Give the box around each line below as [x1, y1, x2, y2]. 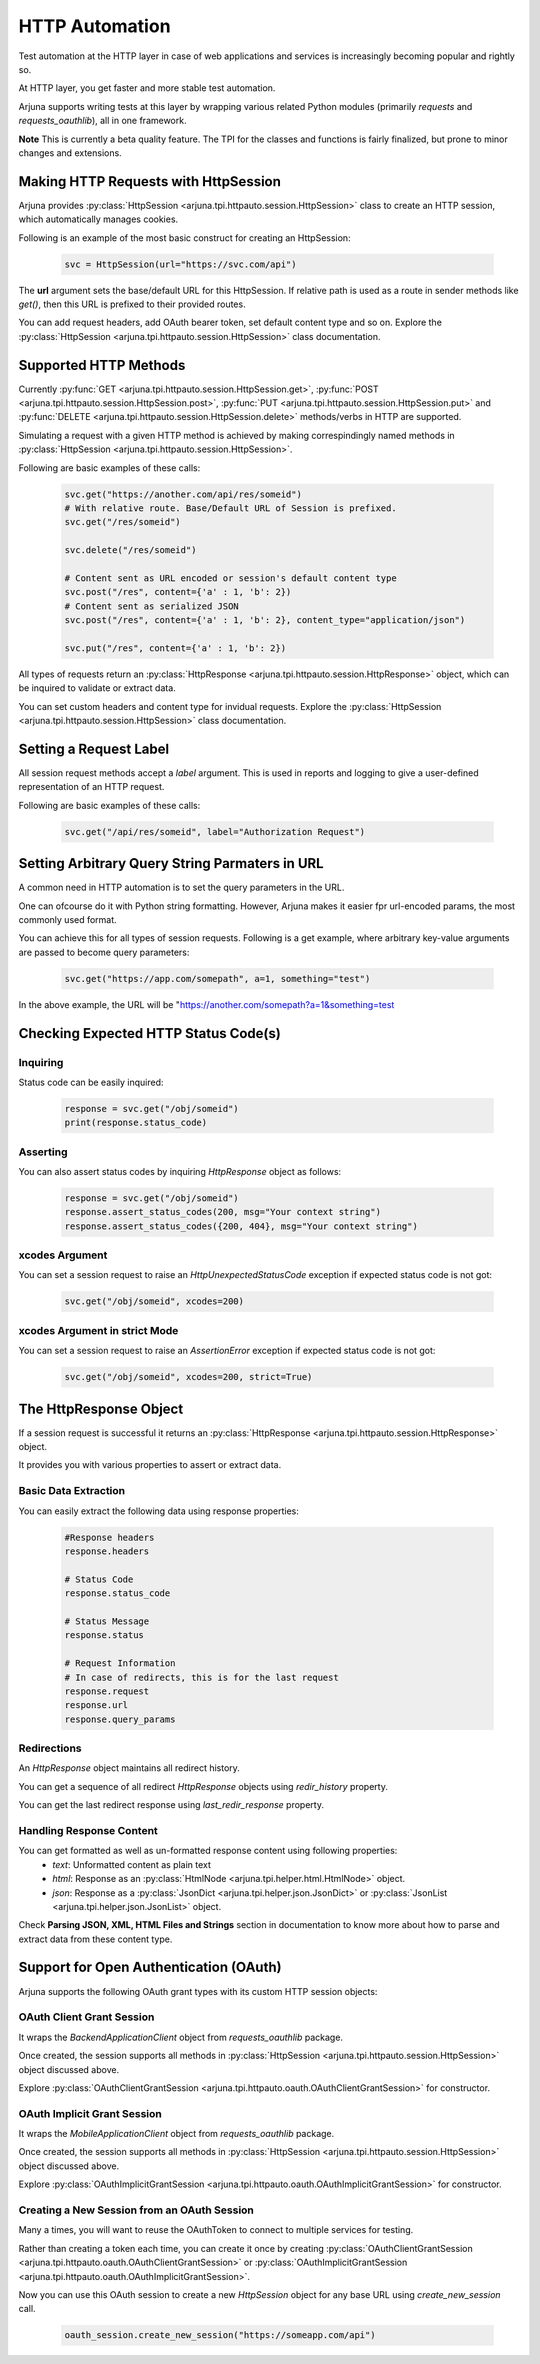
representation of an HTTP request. [18, 781, 165, 793]
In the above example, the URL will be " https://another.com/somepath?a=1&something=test [18, 998, 395, 1010]
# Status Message [64, 1615, 150, 1627]
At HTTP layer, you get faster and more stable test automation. [18, 82, 276, 94]
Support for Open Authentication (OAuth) [18, 1959, 282, 1976]
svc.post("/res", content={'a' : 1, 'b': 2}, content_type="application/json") [64, 615, 466, 626]
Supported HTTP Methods [18, 356, 186, 374]
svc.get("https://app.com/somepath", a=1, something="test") [64, 973, 371, 984]
